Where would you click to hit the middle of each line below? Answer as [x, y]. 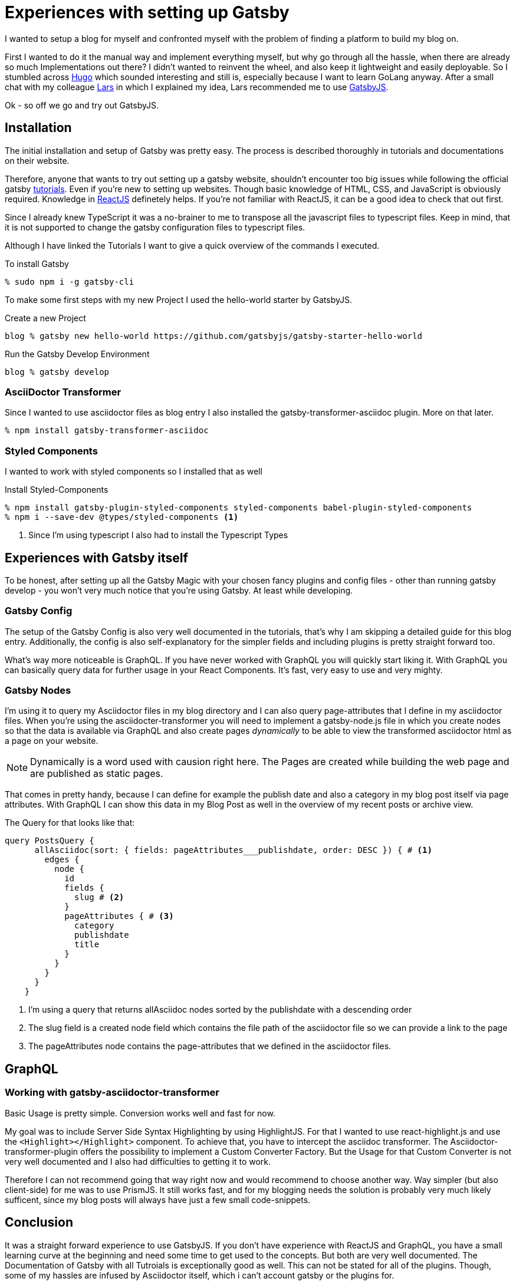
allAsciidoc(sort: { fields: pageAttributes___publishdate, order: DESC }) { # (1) [233, 850]
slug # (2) [99, 897]
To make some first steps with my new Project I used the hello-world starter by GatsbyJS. [178, 299]
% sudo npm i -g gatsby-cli [70, 281]
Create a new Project [45, 318]
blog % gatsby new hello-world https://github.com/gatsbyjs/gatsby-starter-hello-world [214, 336]
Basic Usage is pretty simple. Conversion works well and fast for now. [140, 1113]
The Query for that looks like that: [70, 823]
